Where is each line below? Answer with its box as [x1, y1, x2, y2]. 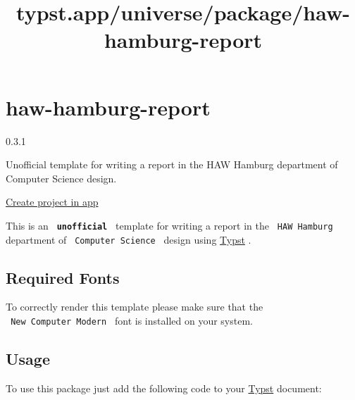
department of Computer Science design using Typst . [6, 232, 251, 246]
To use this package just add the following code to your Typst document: [6, 380, 322, 395]
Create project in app [6, 194, 99, 209]
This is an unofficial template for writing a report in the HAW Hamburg [6, 218, 333, 232]
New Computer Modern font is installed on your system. [11, 313, 253, 327]
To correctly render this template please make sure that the [6, 299, 263, 314]
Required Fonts [6, 266, 120, 288]
